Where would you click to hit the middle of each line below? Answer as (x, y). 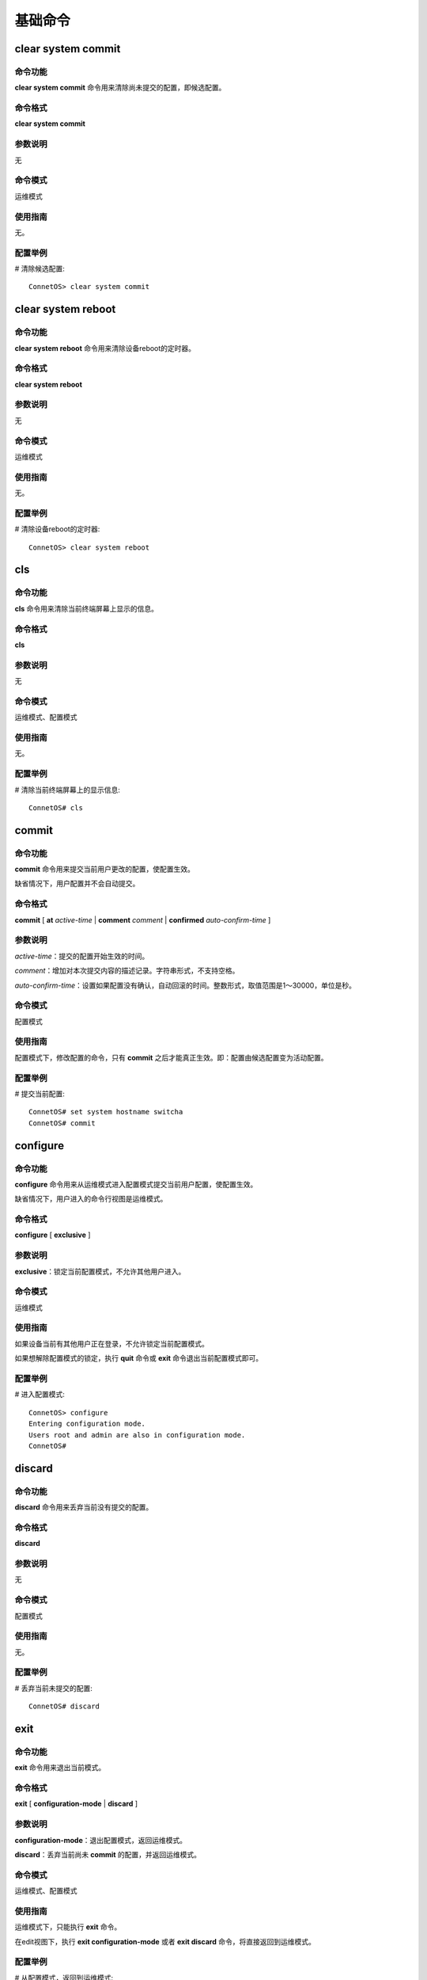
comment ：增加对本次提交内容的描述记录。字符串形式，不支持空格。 (127, 971)
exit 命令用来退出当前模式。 (60, 1768)
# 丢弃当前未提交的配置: (53, 1688)
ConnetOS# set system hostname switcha (106, 1112)
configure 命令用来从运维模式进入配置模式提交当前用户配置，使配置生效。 (136, 1184)
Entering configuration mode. (87, 1424)
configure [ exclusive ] (53, 1235)
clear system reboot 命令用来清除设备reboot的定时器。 (105, 348)
